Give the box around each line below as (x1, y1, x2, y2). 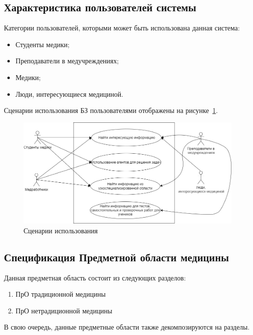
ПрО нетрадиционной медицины (15, 305, 113, 315)
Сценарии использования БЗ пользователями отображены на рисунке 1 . (4, 105, 218, 115)
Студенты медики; (15, 39, 70, 49)
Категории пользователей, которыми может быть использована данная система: (4, 23, 240, 33)
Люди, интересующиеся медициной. (15, 88, 124, 99)
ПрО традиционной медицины (15, 289, 106, 299)
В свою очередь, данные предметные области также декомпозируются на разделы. (4, 322, 250, 332)
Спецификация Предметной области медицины (4, 249, 229, 264)
